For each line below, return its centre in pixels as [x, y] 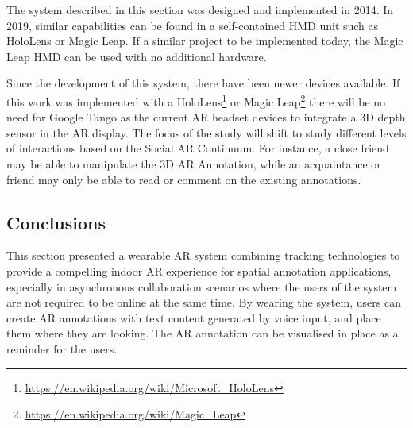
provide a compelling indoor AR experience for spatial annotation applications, [199, 270]
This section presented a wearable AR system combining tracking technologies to [203, 255]
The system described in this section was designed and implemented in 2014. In [200, 10]
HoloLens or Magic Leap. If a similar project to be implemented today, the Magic [205, 41]
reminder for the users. [62, 348]
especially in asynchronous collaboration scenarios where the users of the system [202, 286]
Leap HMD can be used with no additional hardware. [137, 56]
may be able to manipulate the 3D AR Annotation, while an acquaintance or [194, 164]
